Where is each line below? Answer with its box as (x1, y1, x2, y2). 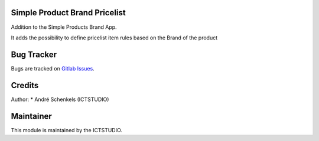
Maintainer (11, 111, 53, 121)
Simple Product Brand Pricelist (11, 8, 126, 18)
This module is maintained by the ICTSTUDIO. (11, 126, 122, 133)
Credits (11, 80, 39, 90)
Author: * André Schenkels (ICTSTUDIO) (11, 96, 109, 103)
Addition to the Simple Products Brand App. (11, 23, 118, 31)
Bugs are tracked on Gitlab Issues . (11, 65, 95, 72)
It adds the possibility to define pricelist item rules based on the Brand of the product (11, 34, 218, 41)
